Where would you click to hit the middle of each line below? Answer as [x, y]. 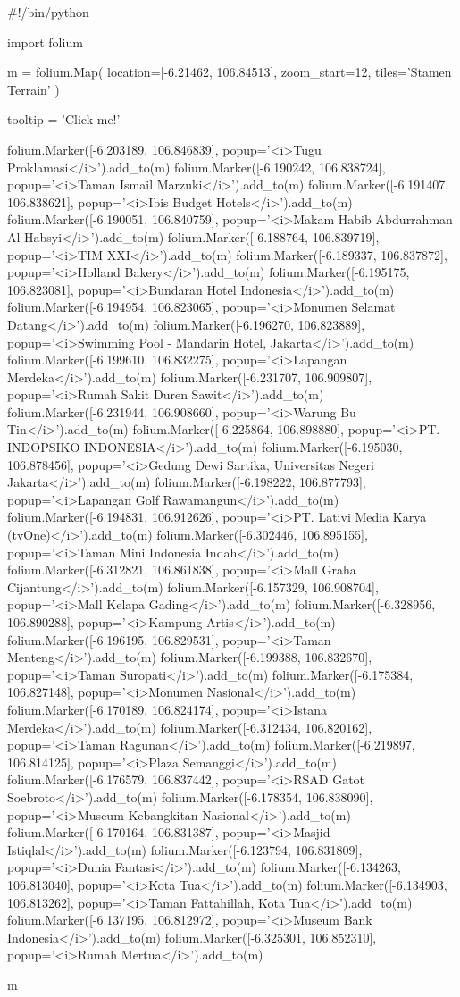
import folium [45, 42]
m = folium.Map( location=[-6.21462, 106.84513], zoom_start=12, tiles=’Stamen [230, 72]
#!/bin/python [48, 12]
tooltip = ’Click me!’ [64, 119]
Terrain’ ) [33, 89]
